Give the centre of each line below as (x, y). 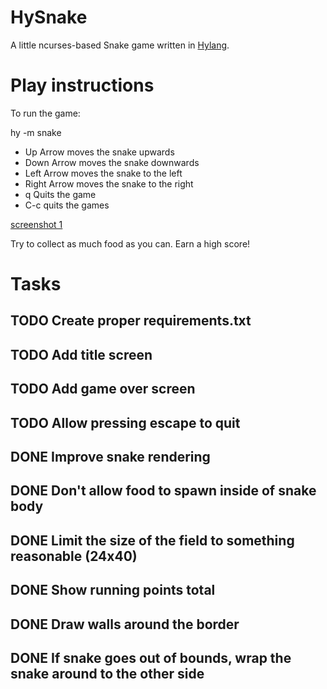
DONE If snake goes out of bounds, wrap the (151, 657)
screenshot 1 (36, 224)
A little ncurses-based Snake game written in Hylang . (120, 45)
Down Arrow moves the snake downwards (112, 162)
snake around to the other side (107, 673)
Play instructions (82, 85)
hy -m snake (36, 132)
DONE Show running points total (113, 590)
